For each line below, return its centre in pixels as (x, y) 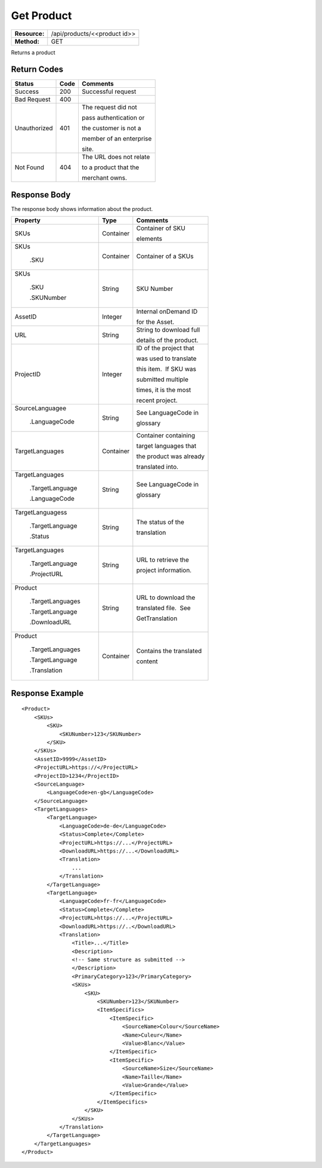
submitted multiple (162, 379)
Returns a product (33, 52)
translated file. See (163, 608)
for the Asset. (155, 322)
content (147, 661)
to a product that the (110, 167)
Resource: (30, 33)
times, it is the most (164, 390)
